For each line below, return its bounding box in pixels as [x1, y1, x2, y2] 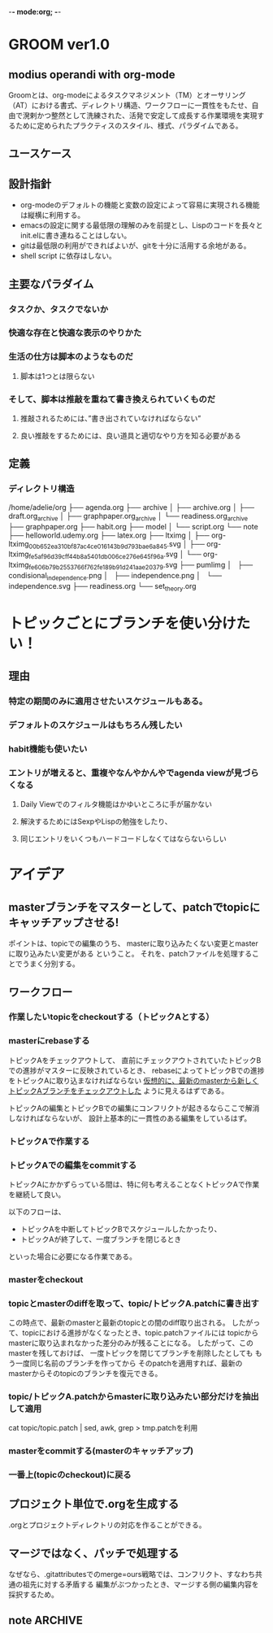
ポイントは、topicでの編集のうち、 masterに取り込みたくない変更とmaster [8, 938, 258, 948]
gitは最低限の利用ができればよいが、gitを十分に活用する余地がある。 [19, 241, 251, 250]
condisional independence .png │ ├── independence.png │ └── [8, 570, 223, 582]
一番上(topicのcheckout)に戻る [8, 1470, 132, 1481]
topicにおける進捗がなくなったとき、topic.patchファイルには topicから [22, 1328, 258, 1338]
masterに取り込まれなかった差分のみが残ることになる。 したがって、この [8, 1338, 253, 1348]
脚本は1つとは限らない [19, 371, 95, 381]
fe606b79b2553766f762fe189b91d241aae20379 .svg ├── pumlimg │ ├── [28, 560, 253, 572]
